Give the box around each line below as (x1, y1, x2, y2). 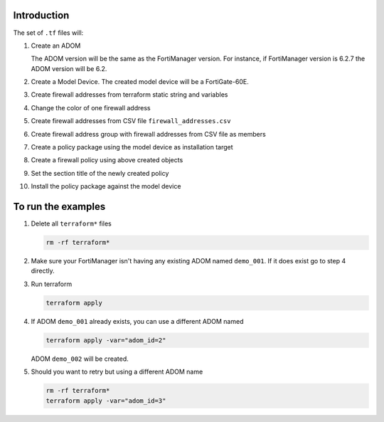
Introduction (13, 9, 70, 21)
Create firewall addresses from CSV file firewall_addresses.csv (31, 117, 231, 125)
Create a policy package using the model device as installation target (31, 143, 234, 152)
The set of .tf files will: (13, 28, 84, 37)
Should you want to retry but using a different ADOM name (31, 367, 203, 376)
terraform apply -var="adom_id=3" (46, 396, 166, 405)
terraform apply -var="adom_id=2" (46, 336, 166, 344)
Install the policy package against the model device (31, 182, 181, 191)
